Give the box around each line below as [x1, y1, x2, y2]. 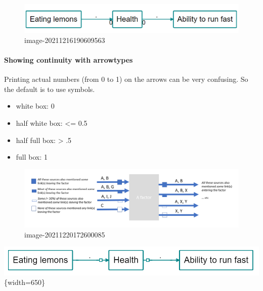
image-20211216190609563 [24, 34, 105, 45]
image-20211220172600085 [24, 229, 105, 239]
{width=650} [4, 277, 45, 287]
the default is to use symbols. [4, 83, 95, 94]
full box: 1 [16, 152, 48, 162]
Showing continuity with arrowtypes [4, 54, 133, 65]
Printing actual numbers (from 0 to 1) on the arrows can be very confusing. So [4, 74, 248, 84]
